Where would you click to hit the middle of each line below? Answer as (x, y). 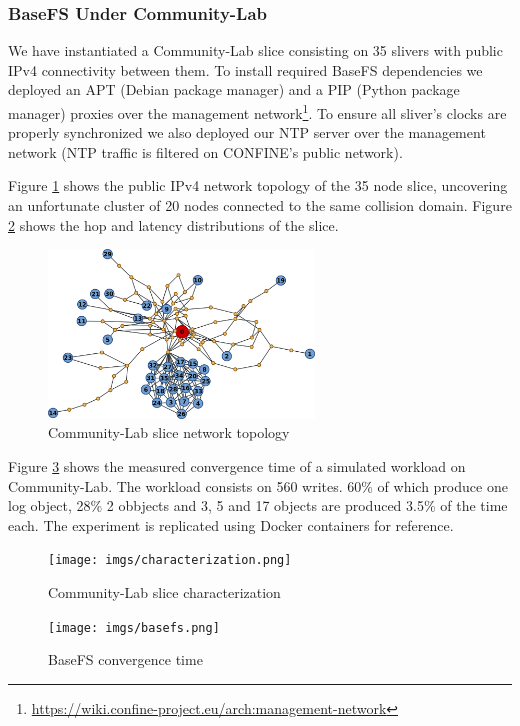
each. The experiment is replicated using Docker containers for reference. (231, 524)
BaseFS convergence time (125, 659)
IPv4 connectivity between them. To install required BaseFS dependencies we (245, 69)
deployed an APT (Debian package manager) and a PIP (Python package (234, 89)
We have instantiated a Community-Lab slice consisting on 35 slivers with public (255, 50)
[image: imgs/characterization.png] (170, 560)
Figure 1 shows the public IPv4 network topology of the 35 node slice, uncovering (258, 185)
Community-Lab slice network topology (169, 432)
